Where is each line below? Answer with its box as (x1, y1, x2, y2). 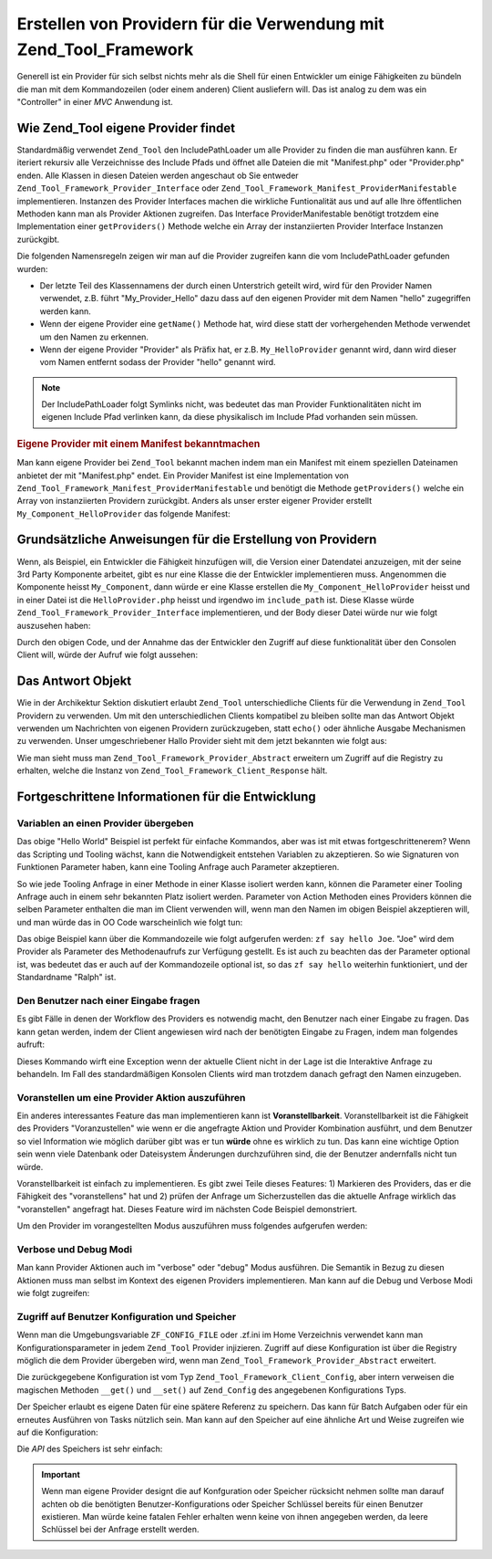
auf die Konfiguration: (16, 1427, 99, 1438)
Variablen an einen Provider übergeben (16, 817, 194, 830)
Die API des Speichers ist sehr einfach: (16, 1443, 163, 1455)
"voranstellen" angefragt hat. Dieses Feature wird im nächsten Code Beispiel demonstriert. (16, 1203, 358, 1214)
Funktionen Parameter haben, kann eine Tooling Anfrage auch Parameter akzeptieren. (16, 862, 340, 873)
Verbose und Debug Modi (16, 1242, 132, 1255)
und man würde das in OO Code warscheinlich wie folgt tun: (16, 916, 243, 927)
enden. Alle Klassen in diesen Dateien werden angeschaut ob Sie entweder (16, 170, 300, 181)
